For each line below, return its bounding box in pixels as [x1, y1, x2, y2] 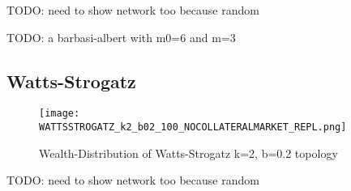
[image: [39, 108, 80, 120]
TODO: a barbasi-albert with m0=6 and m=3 [6, 28, 236, 45]
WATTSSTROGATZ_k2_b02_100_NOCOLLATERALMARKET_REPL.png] [39, 121, 347, 134]
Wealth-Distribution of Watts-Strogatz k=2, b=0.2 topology [39, 144, 338, 161]
